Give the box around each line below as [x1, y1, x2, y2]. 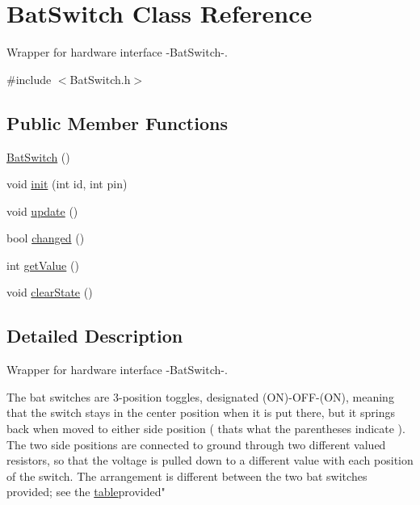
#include [6, 70, 52, 87]
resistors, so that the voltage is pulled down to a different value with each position [6, 452, 414, 469]
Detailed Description [6, 323, 183, 348]
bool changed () [6, 229, 85, 246]
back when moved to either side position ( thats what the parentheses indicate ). [6, 420, 405, 437]
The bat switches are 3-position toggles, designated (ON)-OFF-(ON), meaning [6, 388, 394, 405]
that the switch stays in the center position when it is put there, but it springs [6, 404, 395, 421]
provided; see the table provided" [6, 483, 166, 500]
